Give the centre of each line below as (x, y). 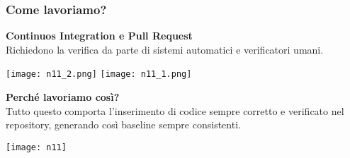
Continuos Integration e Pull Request (99, 36)
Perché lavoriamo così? (63, 97)
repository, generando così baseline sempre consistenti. (123, 124)
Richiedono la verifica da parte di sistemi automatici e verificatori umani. (165, 49)
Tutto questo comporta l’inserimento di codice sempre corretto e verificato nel (175, 110)
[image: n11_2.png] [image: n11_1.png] (99, 74)
